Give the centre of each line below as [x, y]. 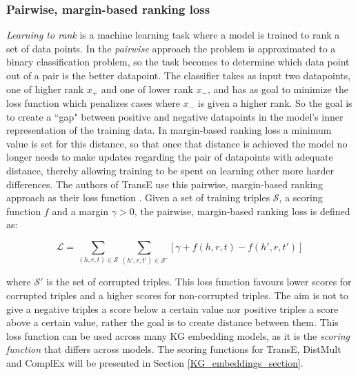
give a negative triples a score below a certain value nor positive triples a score [172, 308]
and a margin [80, 211]
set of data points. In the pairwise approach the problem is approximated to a [171, 48]
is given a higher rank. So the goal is [275, 103]
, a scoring [301, 197]
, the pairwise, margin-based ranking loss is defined [242, 211]
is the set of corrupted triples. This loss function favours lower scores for [199, 282]
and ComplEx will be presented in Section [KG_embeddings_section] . [155, 362]
